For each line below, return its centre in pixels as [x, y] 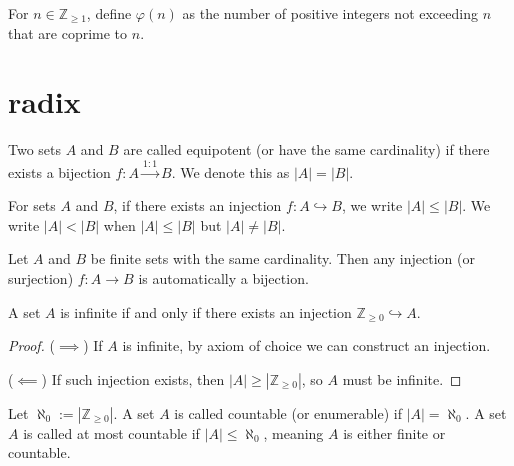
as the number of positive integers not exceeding [330, 13]
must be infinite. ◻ [402, 378]
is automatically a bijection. [223, 278]
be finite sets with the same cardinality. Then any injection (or [282, 258]
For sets [32, 205]
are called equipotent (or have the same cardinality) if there [306, 149]
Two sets [35, 149]
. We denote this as [230, 171]
